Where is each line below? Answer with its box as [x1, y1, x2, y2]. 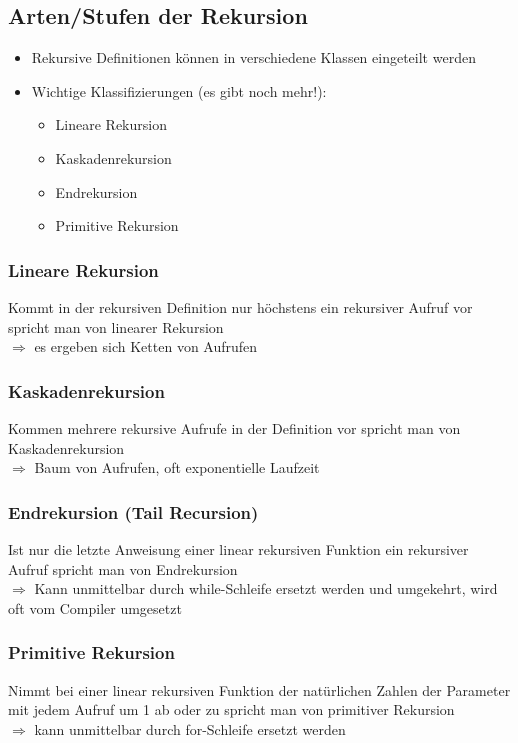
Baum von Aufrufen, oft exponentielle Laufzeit [34, 457, 320, 478]
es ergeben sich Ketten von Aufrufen [34, 336, 258, 357]
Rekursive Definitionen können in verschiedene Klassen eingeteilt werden [31, 47, 476, 68]
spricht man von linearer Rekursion [8, 316, 224, 337]
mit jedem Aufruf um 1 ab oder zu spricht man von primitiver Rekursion [8, 699, 455, 720]
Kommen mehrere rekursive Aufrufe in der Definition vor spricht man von [8, 417, 461, 438]
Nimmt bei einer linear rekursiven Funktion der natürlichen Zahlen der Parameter [8, 679, 511, 700]
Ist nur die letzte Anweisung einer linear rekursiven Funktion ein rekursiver [8, 538, 469, 559]
